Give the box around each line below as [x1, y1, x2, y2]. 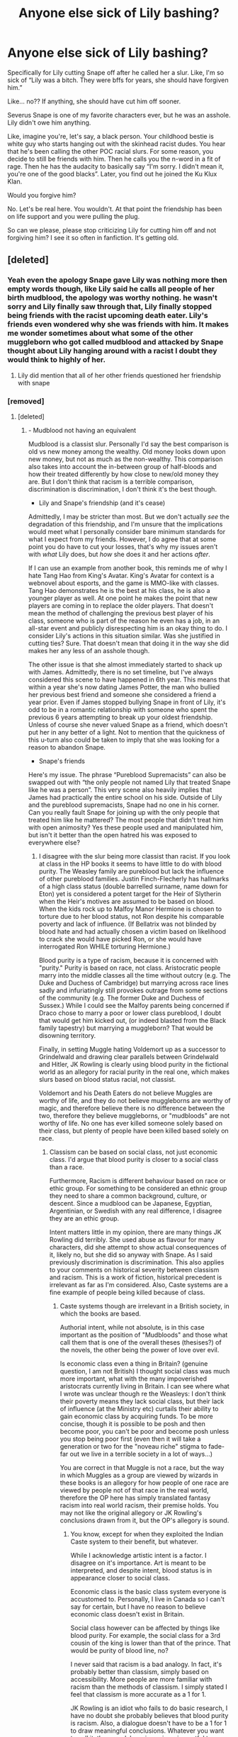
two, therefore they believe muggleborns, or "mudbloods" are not [38, 1111, 230, 1120]
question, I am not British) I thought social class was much [59, 1367, 230, 1375]
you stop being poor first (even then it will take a [59, 1435, 201, 1443]
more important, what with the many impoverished [59, 1374, 208, 1383]
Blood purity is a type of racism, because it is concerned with [38, 956, 218, 964]
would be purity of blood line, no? [70, 1646, 169, 1655]
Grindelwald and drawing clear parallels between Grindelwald [38, 1052, 219, 1060]
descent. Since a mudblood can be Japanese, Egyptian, [49, 1199, 212, 1207]
